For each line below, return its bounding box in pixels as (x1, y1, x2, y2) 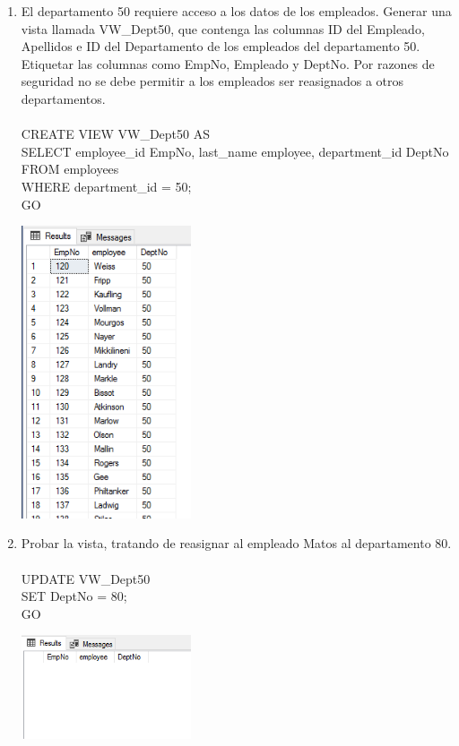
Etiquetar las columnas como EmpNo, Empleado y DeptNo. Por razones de (21, 54, 435, 73)
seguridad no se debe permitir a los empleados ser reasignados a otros (21, 72, 404, 90)
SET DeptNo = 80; (21, 587, 127, 605)
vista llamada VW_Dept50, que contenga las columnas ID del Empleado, (21, 19, 425, 38)
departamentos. (21, 89, 106, 107)
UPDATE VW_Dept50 (21, 569, 151, 587)
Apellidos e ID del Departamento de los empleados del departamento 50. (21, 37, 420, 56)
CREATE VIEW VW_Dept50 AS (21, 124, 211, 143)
